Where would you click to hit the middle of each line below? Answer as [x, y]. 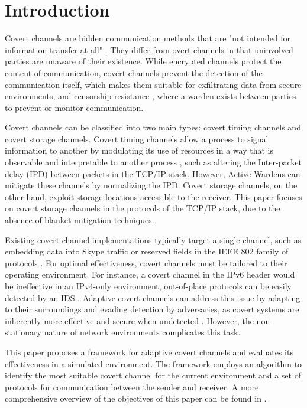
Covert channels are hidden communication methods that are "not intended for [148, 38]
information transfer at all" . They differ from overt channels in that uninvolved [149, 49]
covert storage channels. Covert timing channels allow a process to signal [137, 138]
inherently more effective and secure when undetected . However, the [129, 320]
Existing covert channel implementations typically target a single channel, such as [153, 239]
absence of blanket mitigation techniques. [80, 220]
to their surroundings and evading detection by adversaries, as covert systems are [152, 309]
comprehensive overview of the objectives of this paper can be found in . [136, 398]
